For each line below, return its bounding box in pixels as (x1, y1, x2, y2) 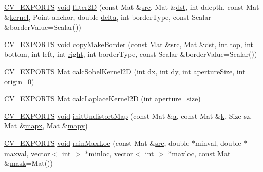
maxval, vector (4, 147, 50, 158)
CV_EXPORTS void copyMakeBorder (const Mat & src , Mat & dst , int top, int (4, 38, 254, 49)
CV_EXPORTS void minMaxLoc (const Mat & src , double (4, 137, 190, 148)
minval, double (195, 137, 241, 148)
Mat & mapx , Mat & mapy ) (4, 120, 88, 131)
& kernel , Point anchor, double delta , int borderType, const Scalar (4, 11, 211, 22)
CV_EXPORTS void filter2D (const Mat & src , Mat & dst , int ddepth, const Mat (4, 2, 259, 12)
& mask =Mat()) (4, 158, 53, 168)
